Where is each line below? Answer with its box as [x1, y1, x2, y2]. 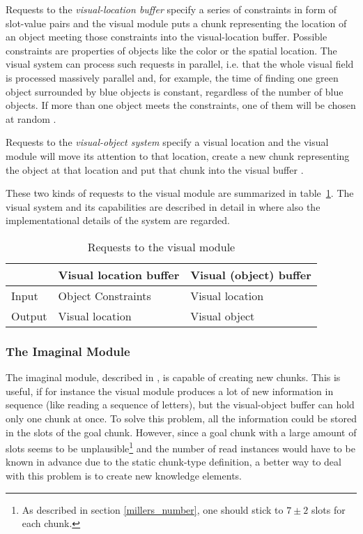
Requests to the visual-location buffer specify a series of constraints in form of [6, 2, 337, 16]
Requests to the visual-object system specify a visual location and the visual [6, 135, 329, 149]
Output [11, 307, 47, 324]
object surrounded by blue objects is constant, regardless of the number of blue [6, 84, 343, 98]
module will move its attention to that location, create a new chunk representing [6, 148, 350, 163]
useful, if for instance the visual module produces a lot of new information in [6, 383, 334, 398]
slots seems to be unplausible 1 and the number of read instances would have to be [6, 439, 355, 455]
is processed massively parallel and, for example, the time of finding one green [6, 70, 339, 84]
